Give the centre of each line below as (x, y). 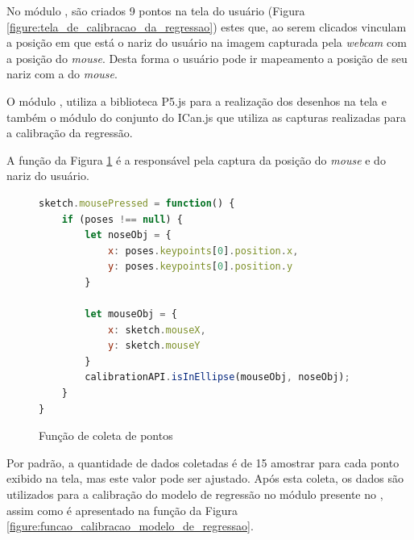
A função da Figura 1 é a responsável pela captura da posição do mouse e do (196, 159)
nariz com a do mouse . (62, 74)
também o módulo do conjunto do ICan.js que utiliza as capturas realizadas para (206, 117)
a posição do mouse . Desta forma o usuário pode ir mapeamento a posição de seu (207, 58)
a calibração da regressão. (70, 133)
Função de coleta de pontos (106, 435)
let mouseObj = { (131, 314)
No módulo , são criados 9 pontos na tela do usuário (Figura (156, 10)
